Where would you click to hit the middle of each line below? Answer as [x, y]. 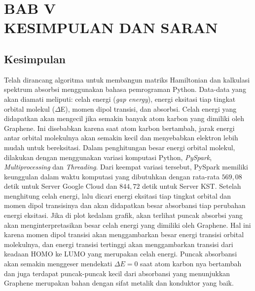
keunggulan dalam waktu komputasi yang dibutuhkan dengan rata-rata [112, 176]
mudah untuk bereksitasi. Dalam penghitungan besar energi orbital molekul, [120, 147]
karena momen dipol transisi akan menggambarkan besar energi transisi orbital [124, 234]
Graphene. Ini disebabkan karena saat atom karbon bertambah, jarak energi [119, 128]
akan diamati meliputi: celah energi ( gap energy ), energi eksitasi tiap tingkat [120, 99]
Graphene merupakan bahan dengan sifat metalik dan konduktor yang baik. [119, 283]
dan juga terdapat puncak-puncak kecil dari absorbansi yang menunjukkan [117, 273]
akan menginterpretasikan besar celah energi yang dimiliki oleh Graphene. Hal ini [127, 225]
